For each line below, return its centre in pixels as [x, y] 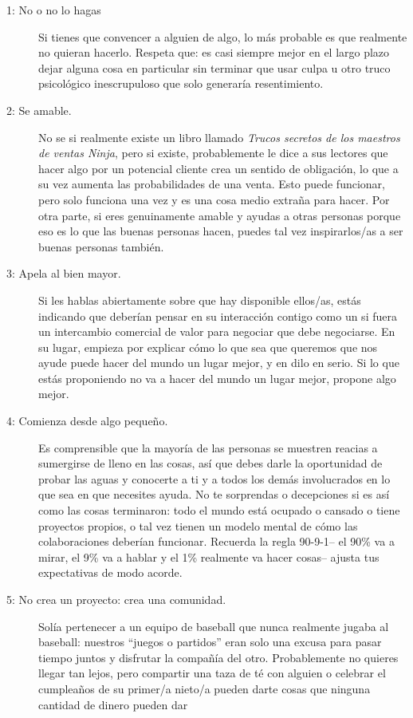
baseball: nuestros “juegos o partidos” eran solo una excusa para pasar [210, 642]
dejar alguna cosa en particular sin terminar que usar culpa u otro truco [214, 67]
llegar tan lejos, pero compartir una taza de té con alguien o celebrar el [212, 673]
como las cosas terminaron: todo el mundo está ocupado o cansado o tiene [219, 510]
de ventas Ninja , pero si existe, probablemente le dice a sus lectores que [213, 153]
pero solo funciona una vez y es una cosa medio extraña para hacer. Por [214, 199]
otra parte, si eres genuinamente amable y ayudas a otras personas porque [220, 215]
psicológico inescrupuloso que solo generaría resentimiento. [181, 83]
